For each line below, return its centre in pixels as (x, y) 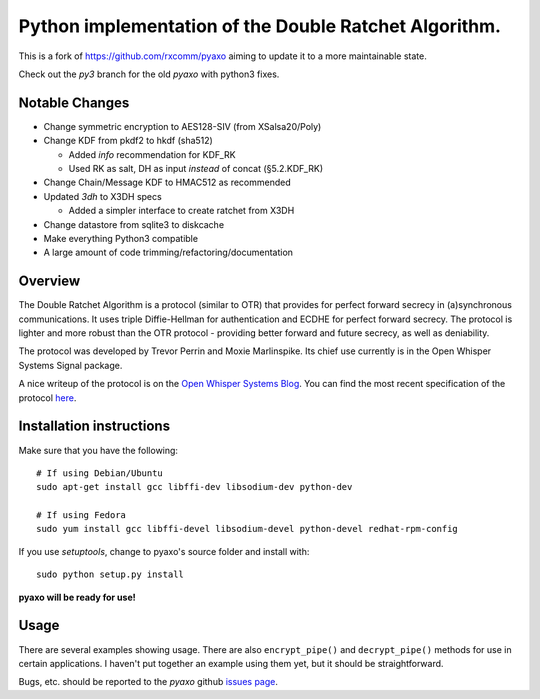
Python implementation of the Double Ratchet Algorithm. (260, 26)
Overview (49, 281)
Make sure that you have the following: (98, 450)
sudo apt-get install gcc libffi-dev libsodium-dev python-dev (194, 487)
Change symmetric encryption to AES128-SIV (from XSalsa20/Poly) (182, 126)
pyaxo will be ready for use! (77, 597)
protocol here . (47, 397)
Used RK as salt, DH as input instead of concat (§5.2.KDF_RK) (196, 169)
